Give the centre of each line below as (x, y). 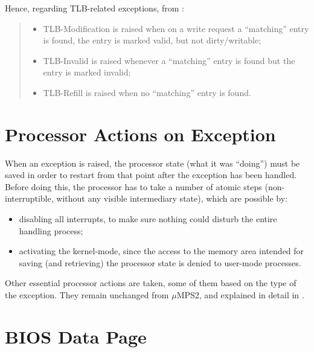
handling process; (51, 230)
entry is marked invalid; (87, 72)
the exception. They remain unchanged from (87, 295)
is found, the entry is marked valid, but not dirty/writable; (152, 40)
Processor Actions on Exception (140, 134)
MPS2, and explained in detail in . (240, 295)
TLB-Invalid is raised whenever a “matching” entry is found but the (169, 60)
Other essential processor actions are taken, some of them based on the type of (151, 283)
